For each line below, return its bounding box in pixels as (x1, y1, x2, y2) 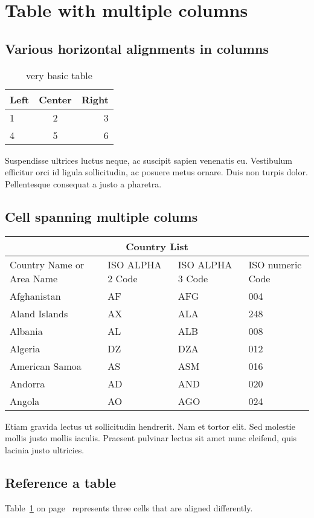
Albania (10, 323, 43, 338)
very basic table (25, 68, 92, 82)
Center (39, 92, 72, 106)
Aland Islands (10, 306, 68, 320)
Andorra (10, 376, 45, 390)
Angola (10, 393, 40, 408)
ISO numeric (248, 257, 302, 271)
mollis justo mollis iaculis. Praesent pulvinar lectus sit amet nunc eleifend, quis (5, 432, 297, 444)
